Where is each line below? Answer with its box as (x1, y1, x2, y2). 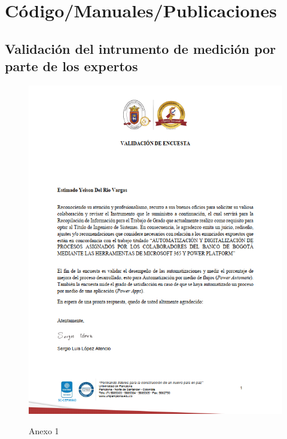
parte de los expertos (5, 57, 138, 75)
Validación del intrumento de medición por (5, 39, 276, 57)
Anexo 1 (29, 425, 59, 437)
